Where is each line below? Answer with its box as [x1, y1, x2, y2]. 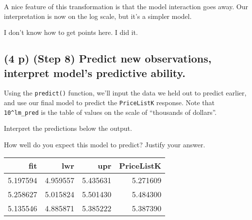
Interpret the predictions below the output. [4, 123, 132, 133]
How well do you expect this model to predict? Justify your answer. [4, 139, 205, 149]
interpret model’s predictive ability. [4, 65, 186, 80]
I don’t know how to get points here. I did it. [4, 27, 138, 37]
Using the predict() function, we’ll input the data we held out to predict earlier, [4, 88, 247, 98]
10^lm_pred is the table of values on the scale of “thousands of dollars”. [4, 107, 217, 117]
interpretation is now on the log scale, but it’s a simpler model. [4, 11, 192, 21]
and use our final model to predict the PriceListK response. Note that [4, 97, 215, 108]
